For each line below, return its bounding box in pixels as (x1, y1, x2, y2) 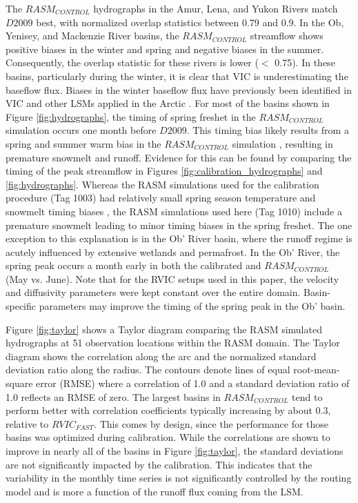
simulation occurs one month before (6, 123, 157, 137)
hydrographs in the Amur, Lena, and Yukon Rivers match (93, 1, 338, 15)
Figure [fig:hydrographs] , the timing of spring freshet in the (6, 109, 256, 124)
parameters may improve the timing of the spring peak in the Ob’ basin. (39, 299, 346, 313)
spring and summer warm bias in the (6, 136, 161, 150)
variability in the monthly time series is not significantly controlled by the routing (6, 471, 352, 485)
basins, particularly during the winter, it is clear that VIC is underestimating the (6, 68, 348, 83)
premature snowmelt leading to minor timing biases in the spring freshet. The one (6, 217, 352, 232)
